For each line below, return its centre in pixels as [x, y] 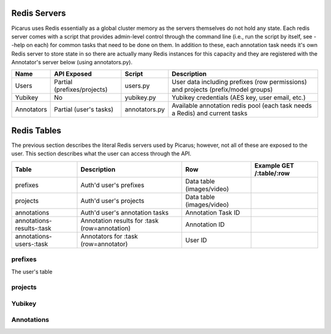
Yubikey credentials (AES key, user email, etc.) [239, 98]
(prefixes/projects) [81, 90]
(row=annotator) [104, 243]
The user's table [32, 272]
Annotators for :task [109, 236]
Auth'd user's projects [112, 201]
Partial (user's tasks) [84, 109]
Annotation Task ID [213, 212]
